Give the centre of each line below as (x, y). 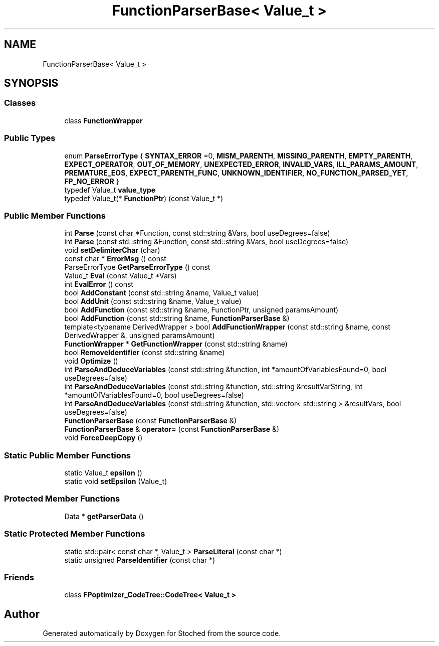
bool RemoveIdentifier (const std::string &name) (145, 353)
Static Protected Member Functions (75, 534)
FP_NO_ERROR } (92, 181)
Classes (20, 103)
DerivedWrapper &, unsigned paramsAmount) (140, 336)
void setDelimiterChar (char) (112, 250)
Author (22, 614)
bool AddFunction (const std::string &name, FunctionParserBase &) (177, 318)
